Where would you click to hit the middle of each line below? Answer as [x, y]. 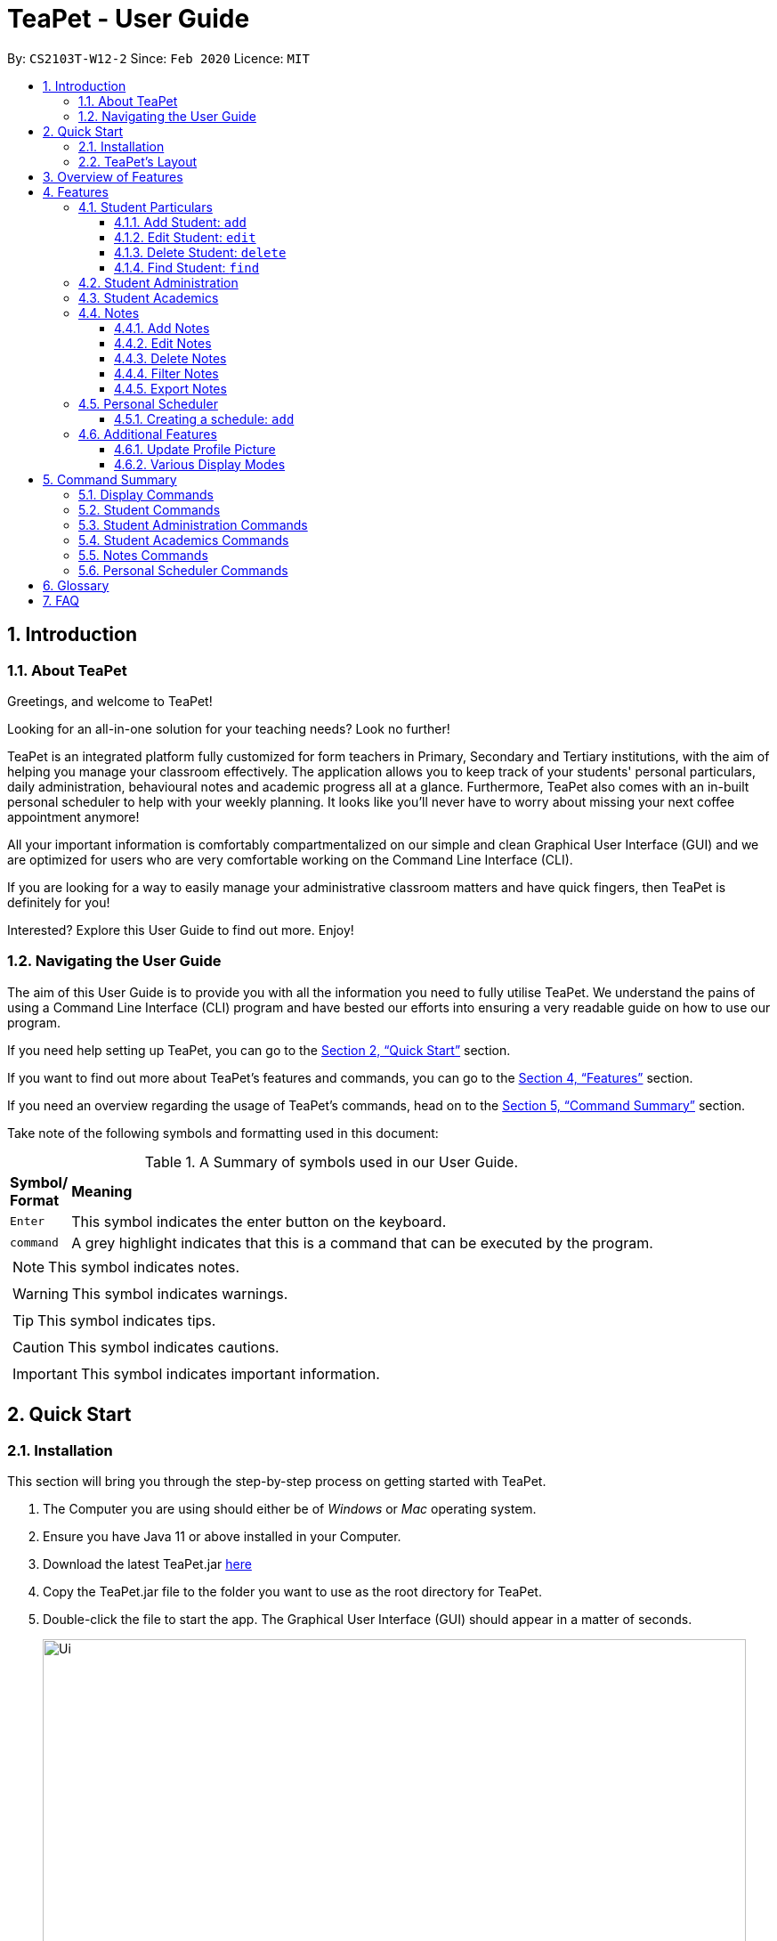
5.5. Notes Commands [143, 555]
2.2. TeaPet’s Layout [138, 161]
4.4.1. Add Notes [162, 328]
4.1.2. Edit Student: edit [185, 237]
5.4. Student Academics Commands [184, 540]
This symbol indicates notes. [144, 1267]
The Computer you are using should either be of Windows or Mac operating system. [290, 1508]
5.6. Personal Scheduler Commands [183, 570]
